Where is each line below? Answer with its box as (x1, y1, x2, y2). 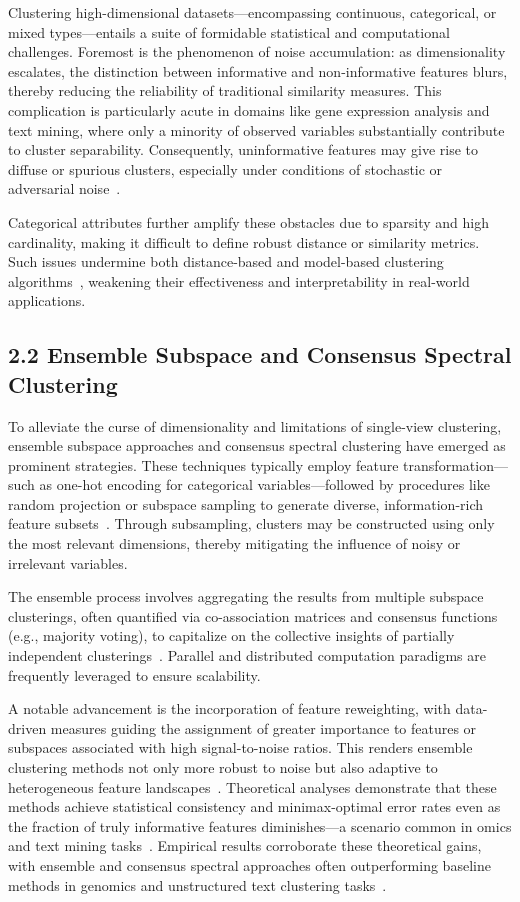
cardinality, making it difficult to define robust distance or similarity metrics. (8, 231, 480, 252)
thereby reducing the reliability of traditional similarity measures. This (8, 80, 442, 101)
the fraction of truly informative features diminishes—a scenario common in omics (8, 815, 512, 836)
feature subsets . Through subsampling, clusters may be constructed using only (8, 513, 495, 534)
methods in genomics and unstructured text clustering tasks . (8, 874, 387, 895)
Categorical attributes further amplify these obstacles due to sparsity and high (8, 211, 489, 232)
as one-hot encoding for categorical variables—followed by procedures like (39, 474, 490, 495)
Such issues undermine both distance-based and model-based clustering (8, 251, 444, 272)
